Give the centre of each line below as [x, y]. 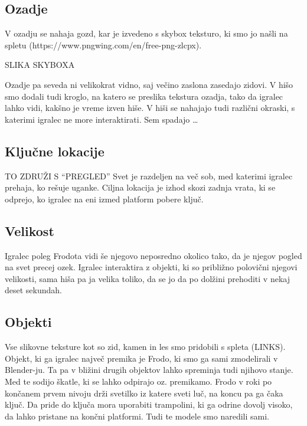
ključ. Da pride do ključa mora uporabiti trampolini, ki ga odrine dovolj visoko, [149, 404]
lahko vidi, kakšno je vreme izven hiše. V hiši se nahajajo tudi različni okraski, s [150, 108]
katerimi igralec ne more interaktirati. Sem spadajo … [102, 119]
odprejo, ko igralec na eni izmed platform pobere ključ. [104, 199]
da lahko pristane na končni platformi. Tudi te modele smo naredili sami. [137, 416]
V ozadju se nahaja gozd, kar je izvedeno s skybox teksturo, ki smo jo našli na [146, 33]
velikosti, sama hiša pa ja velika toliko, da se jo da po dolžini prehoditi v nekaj [147, 278]
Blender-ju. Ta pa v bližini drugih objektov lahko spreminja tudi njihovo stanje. [149, 370]
